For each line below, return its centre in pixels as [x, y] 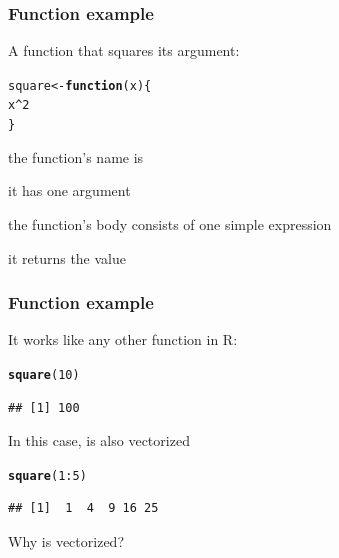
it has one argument [69, 190]
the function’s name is [76, 156]
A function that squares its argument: [124, 50]
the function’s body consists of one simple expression [170, 223]
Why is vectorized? [66, 541]
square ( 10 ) [44, 374]
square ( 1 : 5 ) [47, 475]
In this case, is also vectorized [99, 440]
